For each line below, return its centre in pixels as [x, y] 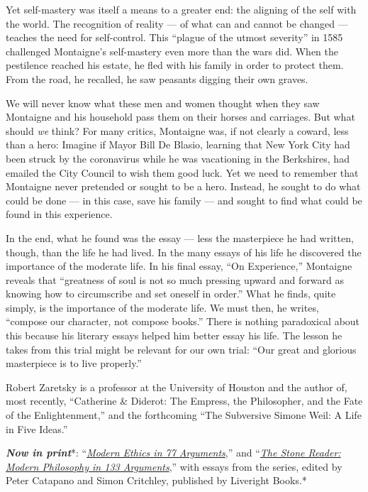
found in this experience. [59, 214]
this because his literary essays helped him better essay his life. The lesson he [174, 335]
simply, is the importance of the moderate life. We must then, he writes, [162, 307]
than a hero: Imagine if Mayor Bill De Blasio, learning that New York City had [178, 144]
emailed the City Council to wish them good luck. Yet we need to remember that [182, 172]
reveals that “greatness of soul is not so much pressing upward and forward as [175, 279]
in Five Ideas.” [37, 428]
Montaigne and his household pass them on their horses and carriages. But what [180, 117]
